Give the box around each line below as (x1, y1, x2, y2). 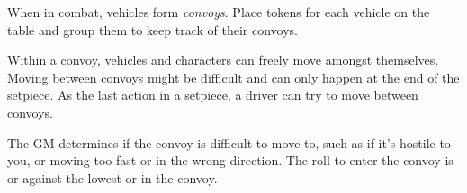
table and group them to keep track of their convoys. (7, 20, 298, 39)
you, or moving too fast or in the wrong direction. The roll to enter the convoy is (7, 151, 454, 170)
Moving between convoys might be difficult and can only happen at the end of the (7, 67, 460, 86)
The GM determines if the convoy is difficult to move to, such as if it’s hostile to (7, 133, 451, 152)
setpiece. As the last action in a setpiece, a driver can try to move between (7, 85, 418, 104)
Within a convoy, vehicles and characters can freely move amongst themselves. (7, 50, 439, 69)
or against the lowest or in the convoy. (7, 168, 218, 187)
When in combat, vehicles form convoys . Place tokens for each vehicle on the (7, 3, 430, 21)
